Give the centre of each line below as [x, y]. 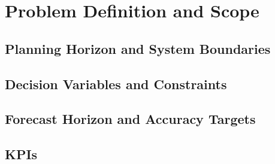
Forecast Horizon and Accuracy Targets [130, 119]
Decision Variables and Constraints [116, 83]
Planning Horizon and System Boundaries [138, 48]
